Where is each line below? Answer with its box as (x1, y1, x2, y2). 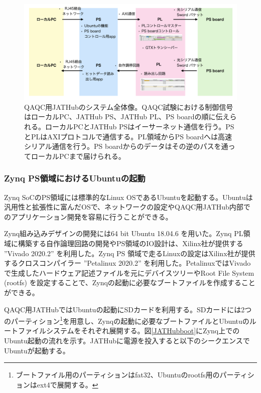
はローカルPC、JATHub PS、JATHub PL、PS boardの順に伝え (24, 111, 230, 122)
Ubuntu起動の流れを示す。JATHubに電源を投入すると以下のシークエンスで (4, 335, 250, 346)
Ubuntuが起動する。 (4, 345, 70, 355)
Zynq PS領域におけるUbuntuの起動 (4, 172, 146, 184)
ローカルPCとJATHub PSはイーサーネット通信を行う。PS (45, 121, 234, 132)
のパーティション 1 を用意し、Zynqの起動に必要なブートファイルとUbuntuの (4, 314, 249, 326)
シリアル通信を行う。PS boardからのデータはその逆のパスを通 (24, 141, 228, 151)
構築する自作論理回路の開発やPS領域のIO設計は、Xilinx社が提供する (18, 238, 243, 249)
